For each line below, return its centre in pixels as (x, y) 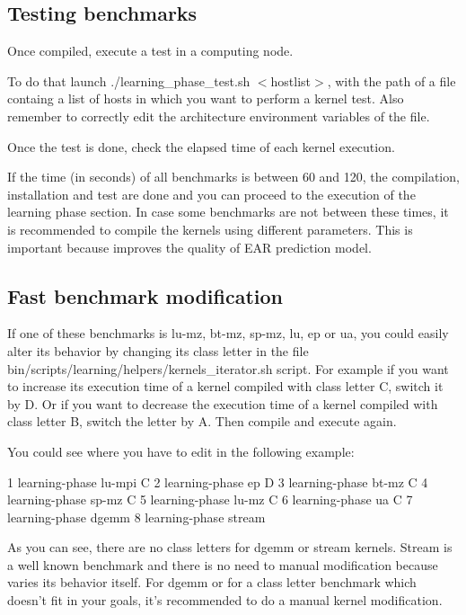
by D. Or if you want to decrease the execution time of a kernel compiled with (223, 403)
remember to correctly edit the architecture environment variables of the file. (219, 116)
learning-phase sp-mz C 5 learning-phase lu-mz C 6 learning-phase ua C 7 (210, 499)
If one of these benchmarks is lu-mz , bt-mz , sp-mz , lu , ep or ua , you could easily (228, 333)
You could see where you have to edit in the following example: (181, 451)
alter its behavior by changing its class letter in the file (158, 350)
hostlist (291, 80)
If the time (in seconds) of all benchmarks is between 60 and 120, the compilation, (233, 177)
